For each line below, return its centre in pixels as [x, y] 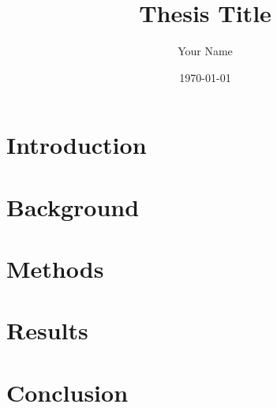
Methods [55, 269]
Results [47, 330]
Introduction [77, 145]
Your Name [205, 51]
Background [73, 206]
